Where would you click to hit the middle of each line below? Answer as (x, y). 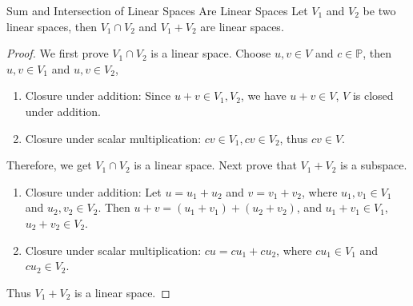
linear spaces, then (52, 26)
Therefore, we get (49, 165)
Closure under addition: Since (98, 95)
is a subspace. (374, 165)
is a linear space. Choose (211, 53)
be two (379, 10)
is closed (373, 95)
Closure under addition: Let (93, 191)
